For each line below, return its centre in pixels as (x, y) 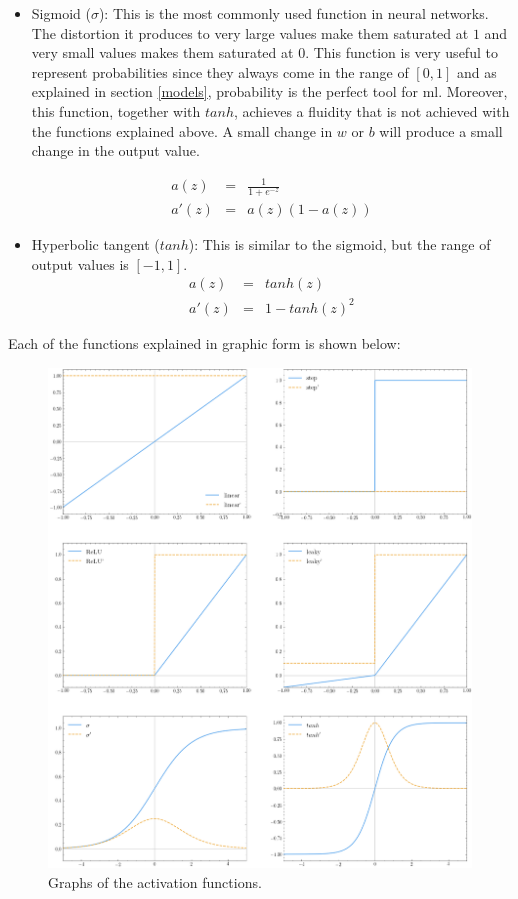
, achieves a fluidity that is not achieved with (371, 110)
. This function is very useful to (401, 52)
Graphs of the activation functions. (155, 881)
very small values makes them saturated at (162, 52)
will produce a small (441, 130)
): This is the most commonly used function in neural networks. (293, 13)
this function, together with (116, 110)
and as (476, 71)
